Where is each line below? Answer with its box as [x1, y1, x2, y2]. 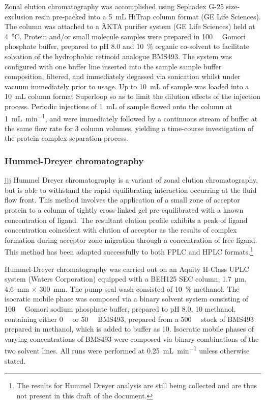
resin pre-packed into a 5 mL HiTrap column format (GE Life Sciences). [35, 11, 261, 21]
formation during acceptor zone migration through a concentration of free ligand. [5, 234, 257, 245]
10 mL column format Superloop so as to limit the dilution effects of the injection [5, 91, 260, 102]
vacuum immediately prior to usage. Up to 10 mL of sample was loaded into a [5, 81, 249, 91]
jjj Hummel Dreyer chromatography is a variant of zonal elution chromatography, [5, 174, 258, 185]
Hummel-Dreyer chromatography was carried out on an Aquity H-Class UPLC [5, 263, 249, 274]
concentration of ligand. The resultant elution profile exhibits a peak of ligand [5, 214, 248, 225]
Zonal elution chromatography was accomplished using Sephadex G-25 [5, 1, 224, 11]
